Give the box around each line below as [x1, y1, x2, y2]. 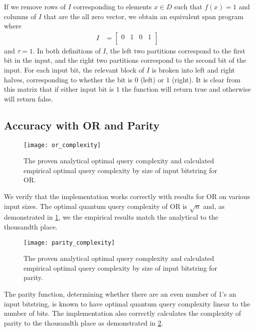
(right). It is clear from [172, 74, 241, 84]
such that [174, 1, 203, 11]
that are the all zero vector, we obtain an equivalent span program [44, 11, 244, 21]
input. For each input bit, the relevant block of [4, 65, 145, 75]
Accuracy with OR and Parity [4, 117, 160, 132]
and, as [203, 201, 225, 211]
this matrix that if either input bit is [4, 84, 114, 94]
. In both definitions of [33, 45, 101, 55]
